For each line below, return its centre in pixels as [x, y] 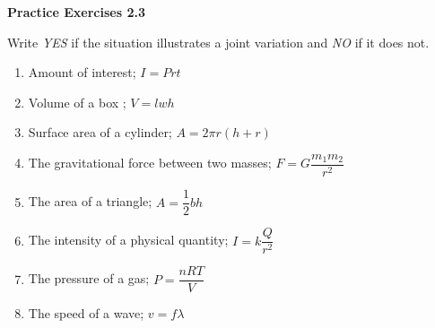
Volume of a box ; [77, 102]
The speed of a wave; [86, 313]
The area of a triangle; [90, 201]
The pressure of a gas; [89, 278]
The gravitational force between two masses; [150, 163]
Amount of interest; [82, 72]
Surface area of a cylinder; [100, 132]
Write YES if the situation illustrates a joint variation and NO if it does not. [218, 42]
